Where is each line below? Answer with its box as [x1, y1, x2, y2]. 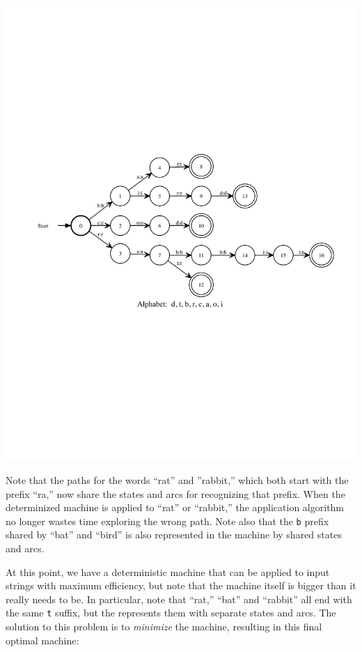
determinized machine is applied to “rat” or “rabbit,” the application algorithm [6, 500, 345, 515]
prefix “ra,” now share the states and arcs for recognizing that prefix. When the [6, 486, 345, 501]
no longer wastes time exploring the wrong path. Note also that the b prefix [6, 513, 329, 528]
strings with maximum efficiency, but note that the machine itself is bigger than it [6, 578, 356, 593]
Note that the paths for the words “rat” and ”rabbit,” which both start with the [6, 473, 349, 487]
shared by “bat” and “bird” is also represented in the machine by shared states [6, 527, 342, 542]
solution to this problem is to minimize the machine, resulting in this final [6, 619, 322, 634]
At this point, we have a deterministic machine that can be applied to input [6, 564, 330, 579]
